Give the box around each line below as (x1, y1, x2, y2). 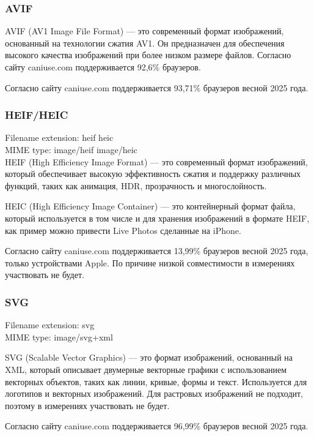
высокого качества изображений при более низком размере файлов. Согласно (5, 48, 291, 61)
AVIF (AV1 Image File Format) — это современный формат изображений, (5, 24, 284, 37)
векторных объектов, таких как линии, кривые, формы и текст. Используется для (5, 375, 307, 388)
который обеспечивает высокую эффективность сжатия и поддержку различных (5, 167, 301, 180)
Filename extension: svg (5, 318, 95, 331)
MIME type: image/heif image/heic (5, 143, 137, 156)
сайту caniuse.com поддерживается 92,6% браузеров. (5, 61, 201, 73)
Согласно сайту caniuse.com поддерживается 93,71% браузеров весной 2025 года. (5, 81, 309, 94)
